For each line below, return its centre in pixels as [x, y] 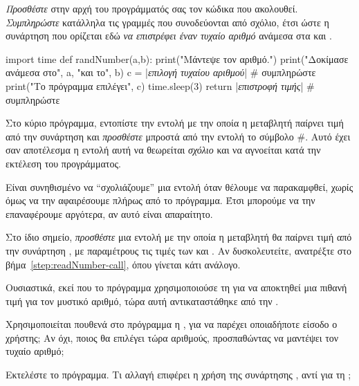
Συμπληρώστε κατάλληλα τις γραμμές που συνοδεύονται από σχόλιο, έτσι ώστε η [167, 22]
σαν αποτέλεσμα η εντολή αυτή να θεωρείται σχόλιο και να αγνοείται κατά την [163, 150]
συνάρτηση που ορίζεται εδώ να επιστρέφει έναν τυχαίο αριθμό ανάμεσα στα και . [169, 36]
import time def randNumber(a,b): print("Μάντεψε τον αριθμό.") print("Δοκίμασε [177, 58]
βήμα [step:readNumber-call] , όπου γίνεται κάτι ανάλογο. [123, 264]
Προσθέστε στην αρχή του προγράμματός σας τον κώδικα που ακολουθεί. [152, 8]
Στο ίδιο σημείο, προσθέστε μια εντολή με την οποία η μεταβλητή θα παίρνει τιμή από [179, 237]
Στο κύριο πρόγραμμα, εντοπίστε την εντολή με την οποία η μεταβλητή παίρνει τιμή [175, 123]
